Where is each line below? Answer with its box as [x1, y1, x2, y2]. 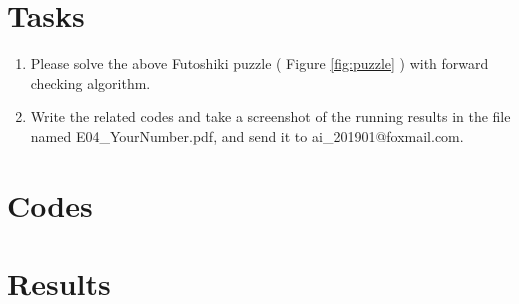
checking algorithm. [30, 72, 151, 93]
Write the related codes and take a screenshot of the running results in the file [30, 106, 511, 127]
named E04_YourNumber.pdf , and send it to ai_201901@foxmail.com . [30, 125, 464, 146]
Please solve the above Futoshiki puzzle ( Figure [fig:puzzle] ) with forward [30, 53, 489, 74]
